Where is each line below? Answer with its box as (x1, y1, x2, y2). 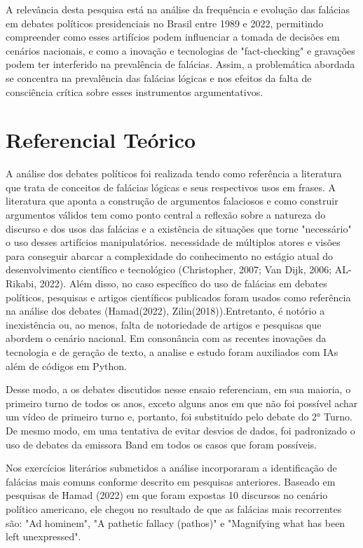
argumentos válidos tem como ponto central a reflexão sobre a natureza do (6, 207, 326, 222)
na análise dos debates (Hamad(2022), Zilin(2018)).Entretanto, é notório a (6, 303, 325, 318)
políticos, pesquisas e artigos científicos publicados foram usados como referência (6, 289, 351, 304)
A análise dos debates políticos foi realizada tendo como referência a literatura (6, 166, 342, 181)
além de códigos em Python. (6, 358, 127, 373)
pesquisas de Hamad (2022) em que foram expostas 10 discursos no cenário (6, 488, 328, 502)
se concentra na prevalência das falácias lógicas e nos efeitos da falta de (6, 70, 312, 85)
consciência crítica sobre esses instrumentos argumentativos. (6, 84, 263, 99)
